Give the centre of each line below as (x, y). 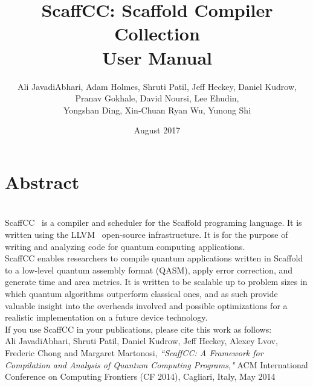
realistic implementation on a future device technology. (106, 317)
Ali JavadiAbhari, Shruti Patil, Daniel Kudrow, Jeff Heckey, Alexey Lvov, (141, 341)
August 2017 (157, 130)
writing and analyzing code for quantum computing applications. (125, 246)
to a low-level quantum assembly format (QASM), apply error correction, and (149, 270)
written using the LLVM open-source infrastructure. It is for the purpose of (147, 234)
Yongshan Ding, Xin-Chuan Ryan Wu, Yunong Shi (157, 110)
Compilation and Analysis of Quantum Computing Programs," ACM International (156, 364)
